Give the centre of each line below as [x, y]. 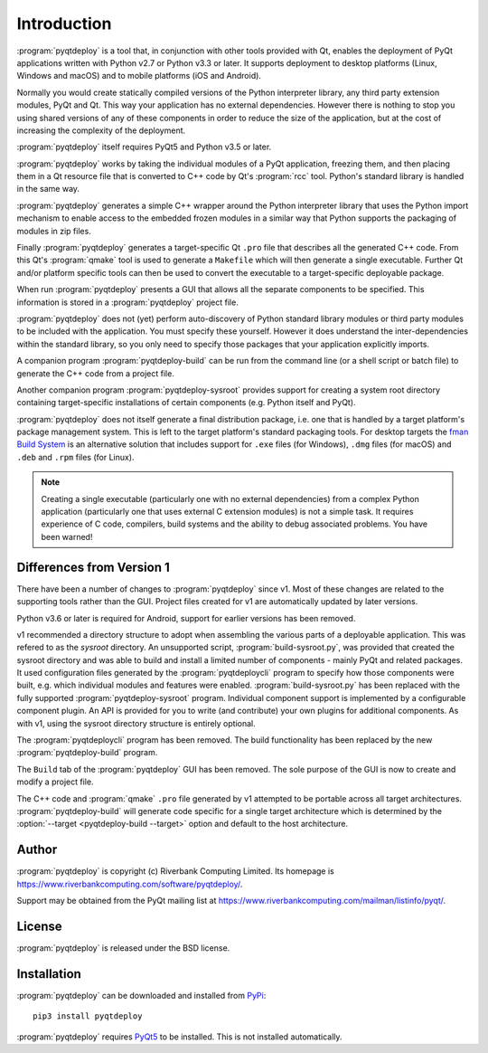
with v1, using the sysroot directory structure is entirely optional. [136, 723]
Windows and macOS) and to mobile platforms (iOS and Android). [139, 76]
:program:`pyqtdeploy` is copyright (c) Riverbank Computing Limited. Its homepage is [175, 871]
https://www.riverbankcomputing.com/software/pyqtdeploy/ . [130, 884]
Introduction [64, 24]
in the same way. [48, 189]
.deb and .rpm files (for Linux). [75, 457]
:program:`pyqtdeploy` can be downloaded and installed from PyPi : [141, 995]
